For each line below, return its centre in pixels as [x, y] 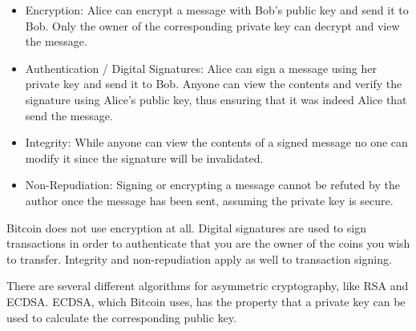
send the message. [69, 115]
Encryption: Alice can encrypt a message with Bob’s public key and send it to [217, 10]
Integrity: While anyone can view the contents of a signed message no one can [216, 142]
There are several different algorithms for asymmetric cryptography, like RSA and [208, 286]
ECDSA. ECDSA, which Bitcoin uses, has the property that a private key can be [206, 301]
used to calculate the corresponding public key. [121, 317]
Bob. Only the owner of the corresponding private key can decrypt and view [212, 25]
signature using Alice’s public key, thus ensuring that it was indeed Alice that [216, 99]
